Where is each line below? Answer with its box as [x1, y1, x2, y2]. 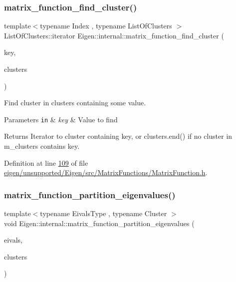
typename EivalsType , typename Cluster [40, 208, 167, 219]
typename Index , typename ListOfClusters [40, 20, 172, 31]
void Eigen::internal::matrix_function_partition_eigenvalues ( [4, 218, 195, 228]
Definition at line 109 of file [4, 157, 88, 168]
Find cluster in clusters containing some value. [4, 97, 146, 108]
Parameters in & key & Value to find [4, 114, 118, 124]
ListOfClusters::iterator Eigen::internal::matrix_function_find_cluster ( [4, 30, 224, 40]
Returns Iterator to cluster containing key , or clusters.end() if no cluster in [4, 131, 233, 141]
